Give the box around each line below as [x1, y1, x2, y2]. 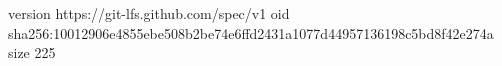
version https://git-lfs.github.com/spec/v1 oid [8, 3, 290, 23]
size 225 [8, 42, 56, 63]
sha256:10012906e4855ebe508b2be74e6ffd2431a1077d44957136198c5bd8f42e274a [8, 22, 494, 43]
